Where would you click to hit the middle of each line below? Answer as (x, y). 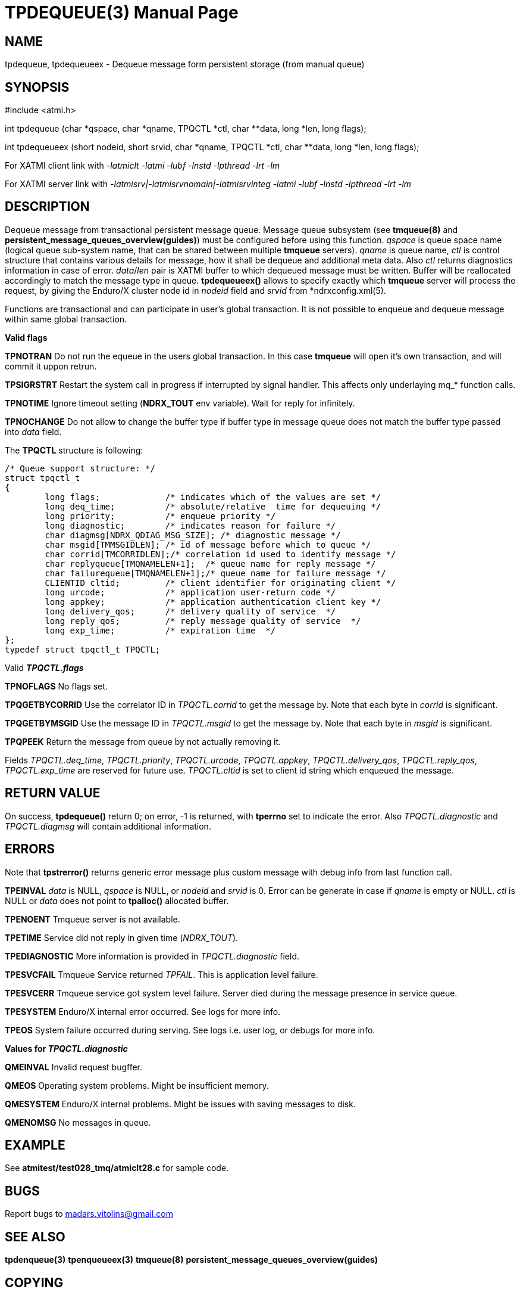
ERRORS (30, 849)
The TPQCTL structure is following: (74, 450)
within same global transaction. (66, 319)
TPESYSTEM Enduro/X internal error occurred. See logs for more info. (143, 1011)
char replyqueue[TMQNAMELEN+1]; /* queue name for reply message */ (210, 563)
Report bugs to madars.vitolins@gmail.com (89, 1214)
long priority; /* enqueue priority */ (160, 516)
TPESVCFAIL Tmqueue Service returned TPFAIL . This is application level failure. (162, 974)
